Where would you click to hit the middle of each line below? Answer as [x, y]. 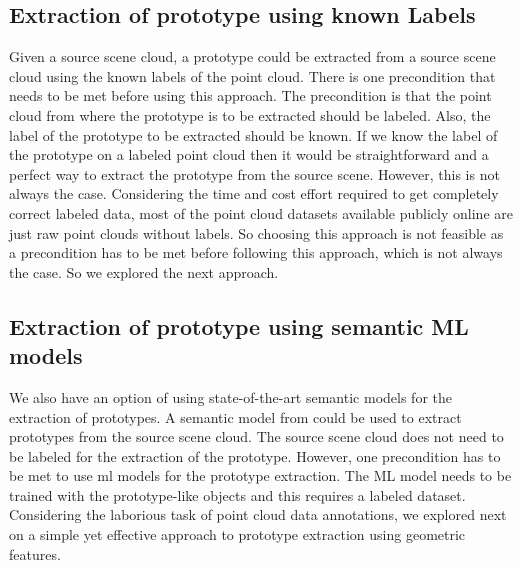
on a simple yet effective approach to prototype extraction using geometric [237, 534]
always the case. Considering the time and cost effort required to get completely [254, 193]
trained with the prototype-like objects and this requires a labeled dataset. [237, 494]
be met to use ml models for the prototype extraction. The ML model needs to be [260, 475]
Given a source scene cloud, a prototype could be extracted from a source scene [252, 56]
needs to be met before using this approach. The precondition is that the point [250, 95]
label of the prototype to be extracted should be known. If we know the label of [253, 134]
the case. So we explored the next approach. [144, 271]
